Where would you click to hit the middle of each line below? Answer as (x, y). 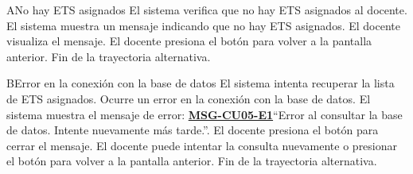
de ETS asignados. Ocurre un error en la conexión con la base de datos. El (189, 98)
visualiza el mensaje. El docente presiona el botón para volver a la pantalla (189, 41)
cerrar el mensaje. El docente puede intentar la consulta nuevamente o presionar (202, 145)
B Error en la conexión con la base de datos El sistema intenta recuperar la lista (201, 83)
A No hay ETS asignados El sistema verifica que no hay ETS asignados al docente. (207, 10)
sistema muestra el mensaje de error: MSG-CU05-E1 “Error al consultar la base (205, 114)
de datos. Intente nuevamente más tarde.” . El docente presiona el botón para (193, 130)
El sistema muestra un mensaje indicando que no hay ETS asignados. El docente (203, 25)
